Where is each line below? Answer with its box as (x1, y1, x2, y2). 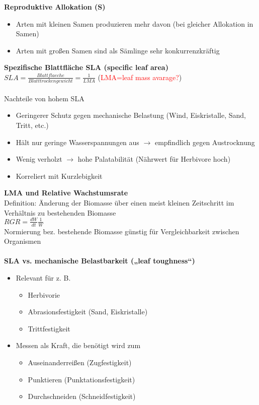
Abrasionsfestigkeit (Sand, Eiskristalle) (28, 306, 148, 317)
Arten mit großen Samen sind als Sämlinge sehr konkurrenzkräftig (16, 45, 220, 55)
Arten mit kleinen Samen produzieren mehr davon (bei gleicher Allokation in (16, 18, 253, 29)
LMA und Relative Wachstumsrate (4, 187, 128, 198)
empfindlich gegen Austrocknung (154, 137, 255, 147)
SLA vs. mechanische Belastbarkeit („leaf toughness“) (4, 255, 195, 266)
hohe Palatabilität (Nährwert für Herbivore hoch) (77, 154, 231, 164)
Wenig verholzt (16, 154, 62, 164)
